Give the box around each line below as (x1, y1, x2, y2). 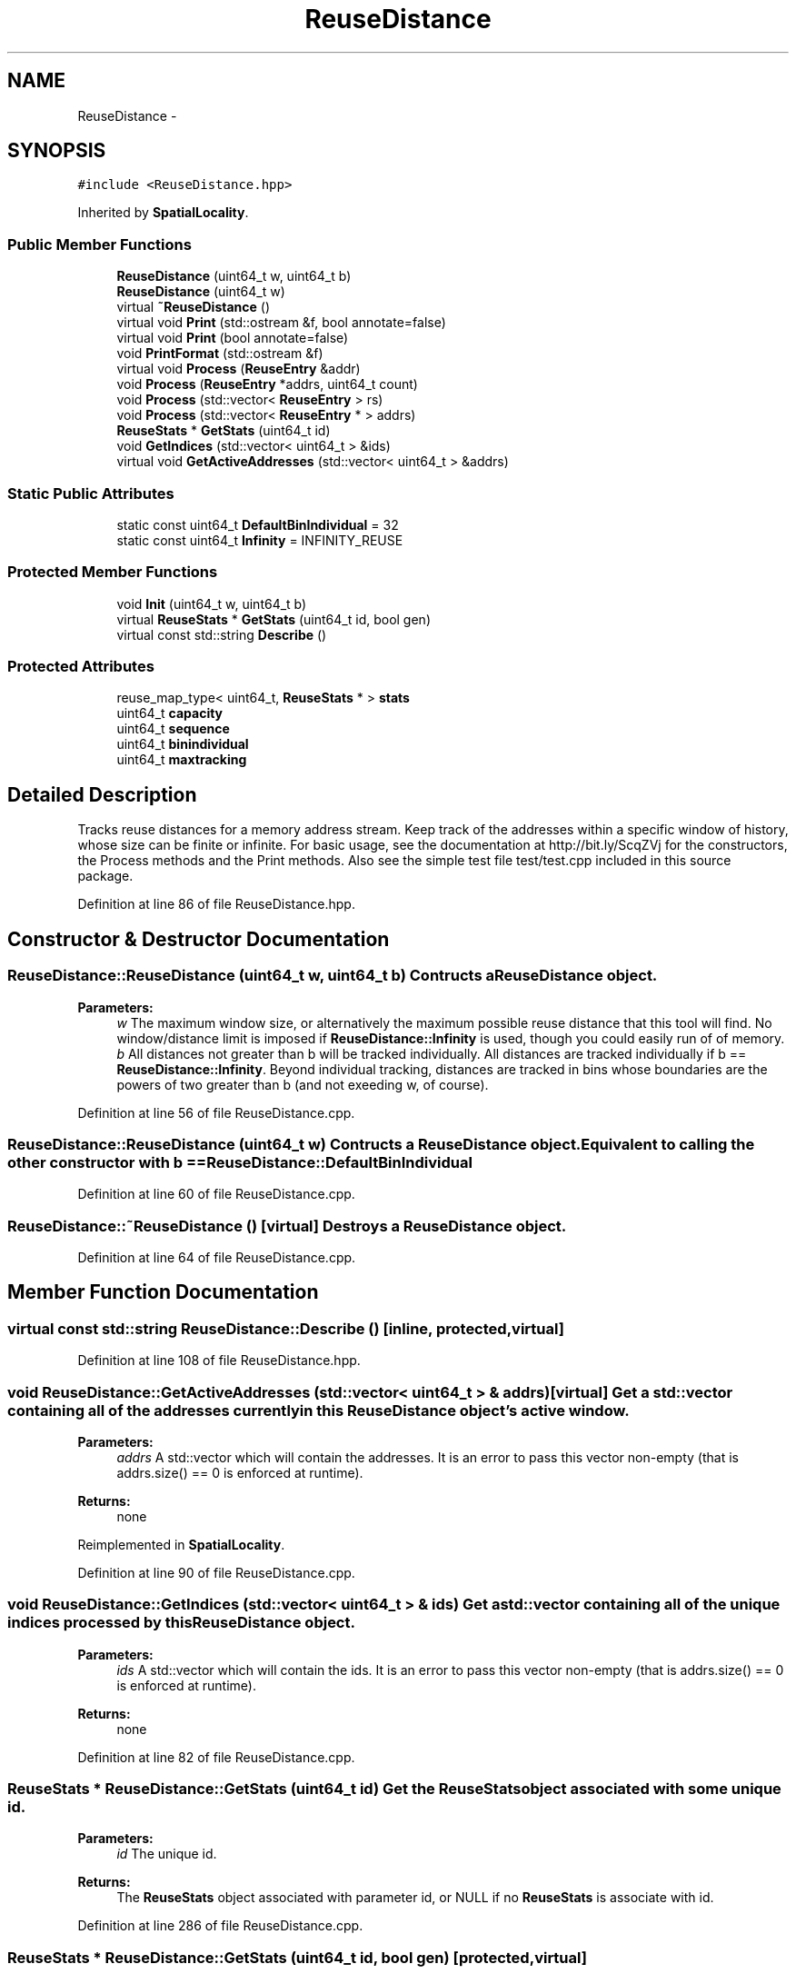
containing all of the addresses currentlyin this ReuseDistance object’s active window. (7, 1401, 630, 1420)
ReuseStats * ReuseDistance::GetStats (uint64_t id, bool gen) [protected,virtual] (7, 1948, 587, 1967)
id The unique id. (116, 1846, 217, 1862)
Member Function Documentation (7, 1281, 319, 1304)
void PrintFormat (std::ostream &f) (116, 345, 323, 362)
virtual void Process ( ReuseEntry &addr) (116, 361, 361, 377)
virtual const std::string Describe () (116, 626, 327, 643)
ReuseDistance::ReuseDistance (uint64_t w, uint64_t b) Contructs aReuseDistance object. (7, 966, 658, 985)
